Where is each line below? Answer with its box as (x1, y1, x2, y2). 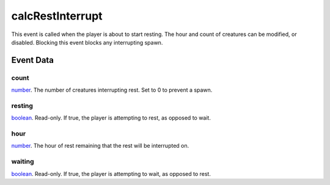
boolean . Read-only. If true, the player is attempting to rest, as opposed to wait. (11, 114, 211, 122)
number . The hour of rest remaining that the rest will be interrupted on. (11, 142, 189, 150)
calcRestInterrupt (11, 9, 103, 23)
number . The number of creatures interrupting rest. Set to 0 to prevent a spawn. (11, 86, 213, 94)
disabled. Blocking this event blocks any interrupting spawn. (11, 38, 163, 46)
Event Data (11, 55, 54, 65)
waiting (11, 158, 34, 166)
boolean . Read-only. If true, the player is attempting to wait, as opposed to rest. (11, 170, 211, 177)
